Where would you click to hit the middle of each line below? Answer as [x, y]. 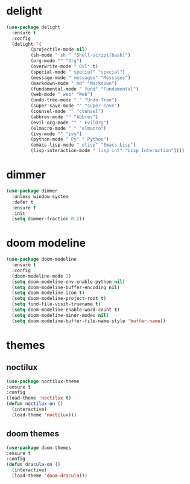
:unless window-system [40, 196]
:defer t [23, 202]
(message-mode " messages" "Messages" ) [81, 78]
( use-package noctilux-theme [43, 381]
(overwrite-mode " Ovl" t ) [64, 67]
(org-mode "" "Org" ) [56, 61]
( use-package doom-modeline [42, 260]
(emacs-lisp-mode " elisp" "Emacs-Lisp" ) [83, 145]
